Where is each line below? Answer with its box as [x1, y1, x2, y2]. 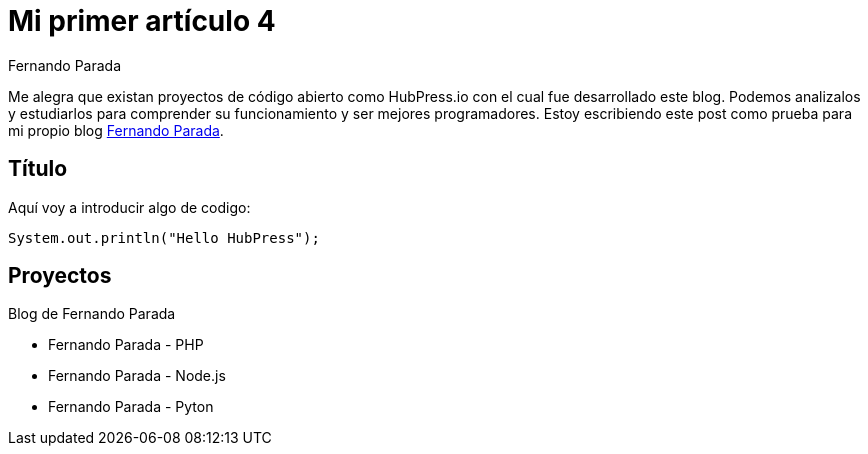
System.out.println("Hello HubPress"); [8, 229, 320, 246]
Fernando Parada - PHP [48, 336, 204, 354]
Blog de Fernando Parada [8, 305, 176, 323]
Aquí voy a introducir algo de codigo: [8, 198, 251, 216]
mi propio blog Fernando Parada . [8, 121, 224, 139]
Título [8, 156, 68, 182]
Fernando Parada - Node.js [48, 367, 226, 385]
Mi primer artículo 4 [8, 4, 276, 38]
